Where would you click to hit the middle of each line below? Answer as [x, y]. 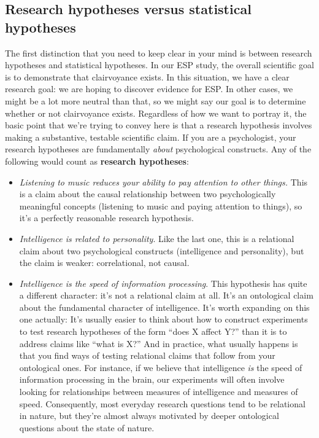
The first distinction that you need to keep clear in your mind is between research [159, 53]
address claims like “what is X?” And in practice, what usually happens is [159, 343]
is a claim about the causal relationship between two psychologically [148, 194]
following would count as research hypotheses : [97, 161]
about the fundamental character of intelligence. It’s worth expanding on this [164, 307]
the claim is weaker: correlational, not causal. [104, 263]
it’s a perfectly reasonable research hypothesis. [106, 218]
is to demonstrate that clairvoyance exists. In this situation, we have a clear [147, 76]
